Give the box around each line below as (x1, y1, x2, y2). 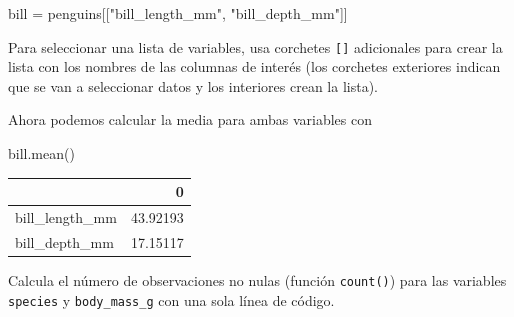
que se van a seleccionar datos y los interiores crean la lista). (8, 75, 379, 96)
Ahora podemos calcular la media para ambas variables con (8, 109, 372, 130)
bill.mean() (8, 143, 75, 164)
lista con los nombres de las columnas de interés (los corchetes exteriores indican (8, 56, 501, 77)
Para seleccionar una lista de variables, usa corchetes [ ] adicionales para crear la (8, 36, 503, 57)
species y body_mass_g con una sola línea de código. (8, 289, 335, 310)
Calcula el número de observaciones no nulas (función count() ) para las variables (8, 269, 507, 290)
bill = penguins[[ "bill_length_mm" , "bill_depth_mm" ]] (8, 3, 348, 23)
